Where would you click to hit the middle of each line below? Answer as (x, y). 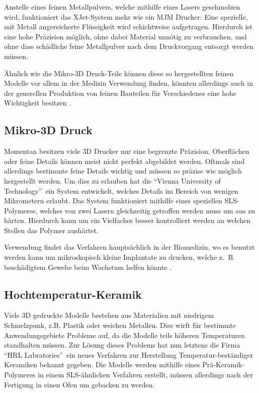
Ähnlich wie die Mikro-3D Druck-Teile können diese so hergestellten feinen (119, 73)
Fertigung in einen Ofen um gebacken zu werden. (79, 384)
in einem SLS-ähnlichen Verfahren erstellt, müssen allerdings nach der (145, 375)
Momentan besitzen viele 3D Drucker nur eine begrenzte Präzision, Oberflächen (127, 151)
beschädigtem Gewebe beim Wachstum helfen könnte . (88, 267)
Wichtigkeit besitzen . (38, 103)
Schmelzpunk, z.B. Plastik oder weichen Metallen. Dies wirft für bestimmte (120, 325)
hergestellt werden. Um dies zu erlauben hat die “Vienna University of (112, 180)
